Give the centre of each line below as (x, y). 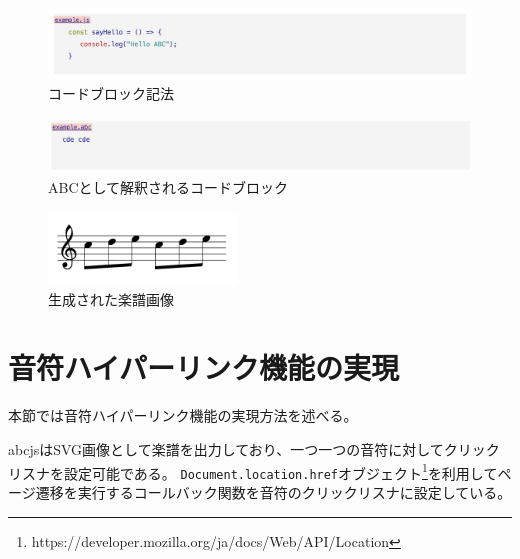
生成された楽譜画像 (111, 298)
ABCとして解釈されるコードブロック (168, 187)
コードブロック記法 (111, 93)
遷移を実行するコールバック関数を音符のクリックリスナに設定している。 (273, 491)
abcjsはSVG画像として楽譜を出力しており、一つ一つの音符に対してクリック (254, 449)
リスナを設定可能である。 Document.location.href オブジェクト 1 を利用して (253, 471)
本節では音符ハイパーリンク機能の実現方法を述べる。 (183, 415)
